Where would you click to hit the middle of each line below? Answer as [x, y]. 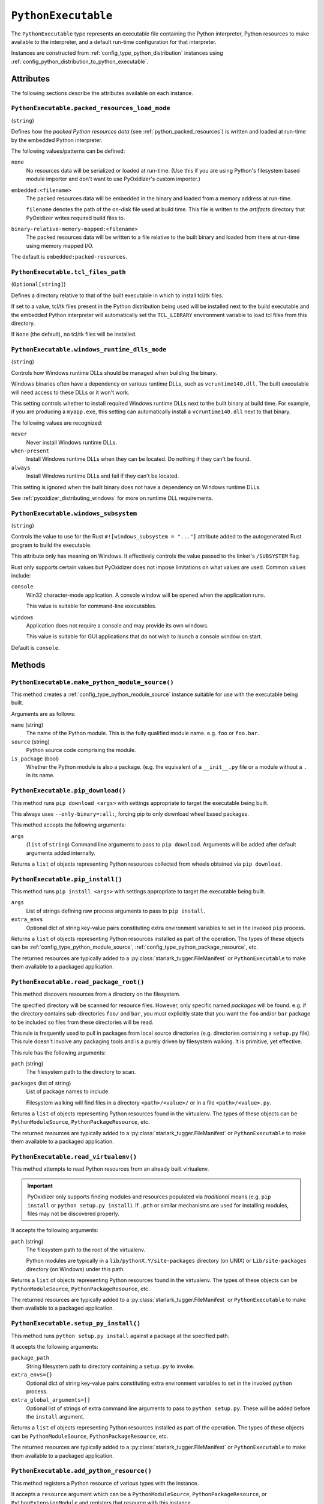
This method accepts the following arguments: [68, 825]
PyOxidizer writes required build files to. [76, 218]
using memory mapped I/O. [60, 245]
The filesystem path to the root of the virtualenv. [86, 1250]
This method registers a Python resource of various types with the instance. [105, 1483]
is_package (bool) [35, 759]
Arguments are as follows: [43, 713]
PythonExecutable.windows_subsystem [74, 513]
